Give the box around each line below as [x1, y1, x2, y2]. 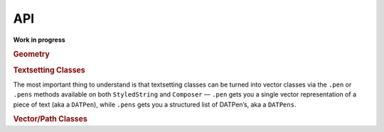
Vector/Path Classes [13, 114, 88, 124]
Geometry [13, 50, 50, 60]
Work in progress [13, 35, 65, 44]
